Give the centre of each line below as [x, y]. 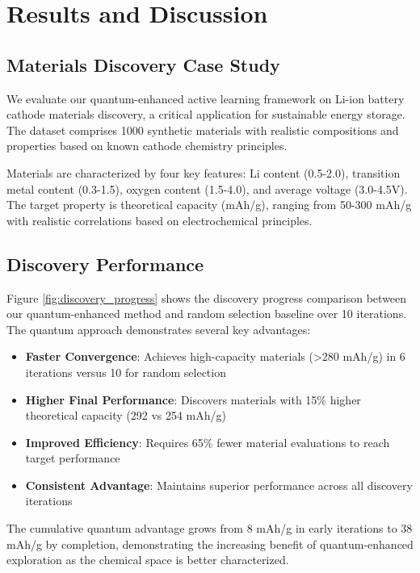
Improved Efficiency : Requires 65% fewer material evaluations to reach [208, 442]
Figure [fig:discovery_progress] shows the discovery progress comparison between [207, 297]
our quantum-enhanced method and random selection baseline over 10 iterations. [207, 314]
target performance [73, 458]
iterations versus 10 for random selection [126, 372]
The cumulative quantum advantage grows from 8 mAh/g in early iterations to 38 [210, 528]
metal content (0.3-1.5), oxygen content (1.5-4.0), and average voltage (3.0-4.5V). [207, 188]
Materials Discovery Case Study [143, 64]
